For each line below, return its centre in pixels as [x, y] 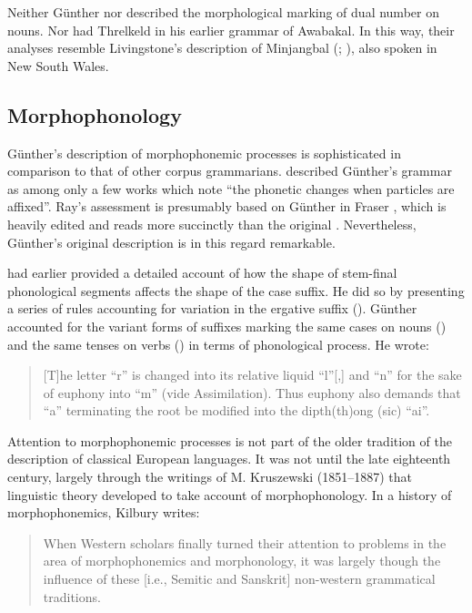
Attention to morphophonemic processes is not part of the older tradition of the [230, 440]
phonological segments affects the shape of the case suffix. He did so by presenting [236, 290]
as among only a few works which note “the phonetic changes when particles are [231, 188]
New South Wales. [58, 65]
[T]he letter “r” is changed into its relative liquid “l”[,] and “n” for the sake [252, 375]
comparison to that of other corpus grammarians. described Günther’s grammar [230, 171]
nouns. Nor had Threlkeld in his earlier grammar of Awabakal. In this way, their [231, 30]
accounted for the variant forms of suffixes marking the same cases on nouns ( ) [227, 326]
